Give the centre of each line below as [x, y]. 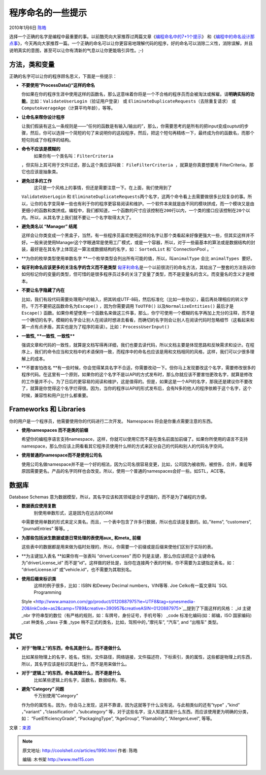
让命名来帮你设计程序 [43, 117]
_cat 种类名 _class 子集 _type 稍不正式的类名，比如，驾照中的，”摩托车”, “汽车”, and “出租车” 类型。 [121, 622]
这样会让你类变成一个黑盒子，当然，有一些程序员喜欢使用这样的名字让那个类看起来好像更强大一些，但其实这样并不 [138, 235]
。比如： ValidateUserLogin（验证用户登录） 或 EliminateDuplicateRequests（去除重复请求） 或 [131, 101]
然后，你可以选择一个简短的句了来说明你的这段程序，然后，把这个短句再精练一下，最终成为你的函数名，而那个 [142, 133]
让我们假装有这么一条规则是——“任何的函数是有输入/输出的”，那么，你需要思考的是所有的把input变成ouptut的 [133, 126]
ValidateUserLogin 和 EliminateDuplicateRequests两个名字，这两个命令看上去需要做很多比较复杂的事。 [135, 196]
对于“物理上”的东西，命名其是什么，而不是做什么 [71, 648]
